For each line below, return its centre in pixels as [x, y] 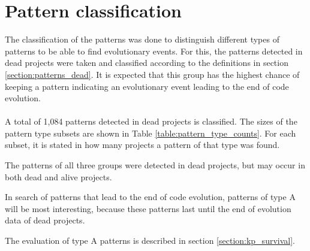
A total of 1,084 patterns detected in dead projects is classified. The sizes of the [151, 121]
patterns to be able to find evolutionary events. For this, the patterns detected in [154, 51]
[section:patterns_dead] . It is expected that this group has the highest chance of [152, 74]
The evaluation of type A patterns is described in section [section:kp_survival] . [150, 241]
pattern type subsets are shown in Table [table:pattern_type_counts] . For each [151, 133]
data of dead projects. [45, 220]
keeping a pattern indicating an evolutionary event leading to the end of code [147, 86]
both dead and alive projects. [58, 176]
